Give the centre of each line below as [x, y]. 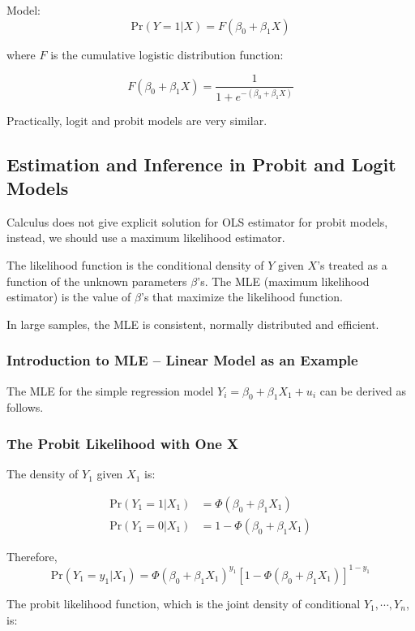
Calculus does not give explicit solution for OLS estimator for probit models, [197, 221]
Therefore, [32, 556]
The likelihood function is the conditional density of [135, 264]
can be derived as [363, 390]
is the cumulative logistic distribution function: [167, 54]
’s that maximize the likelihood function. [242, 297]
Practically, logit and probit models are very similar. [137, 120]
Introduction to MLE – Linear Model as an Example [182, 360]
